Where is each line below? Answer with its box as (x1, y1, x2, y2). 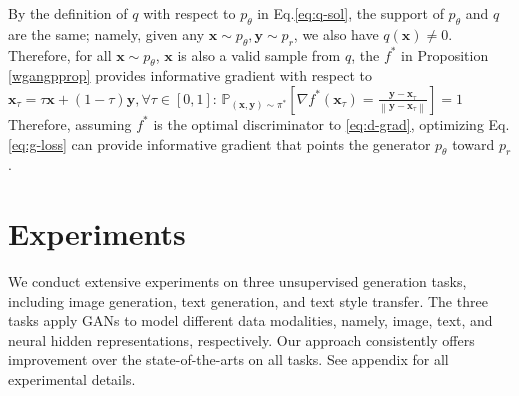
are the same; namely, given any (8, 23, 205, 44)
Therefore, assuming (8, 113, 132, 134)
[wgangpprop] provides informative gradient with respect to (8, 65, 373, 86)
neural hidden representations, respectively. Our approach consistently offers (8, 329, 475, 350)
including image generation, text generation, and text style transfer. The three (8, 290, 488, 311)
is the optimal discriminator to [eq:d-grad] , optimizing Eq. (153, 113, 510, 134)
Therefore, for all (8, 44, 112, 65)
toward (452, 133, 495, 154)
